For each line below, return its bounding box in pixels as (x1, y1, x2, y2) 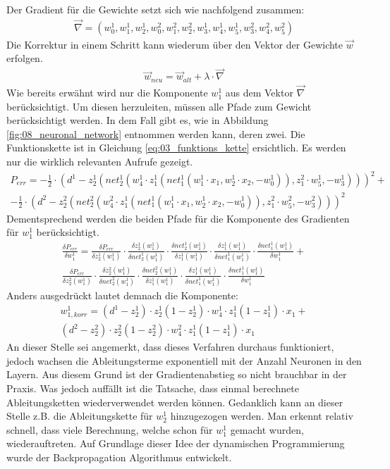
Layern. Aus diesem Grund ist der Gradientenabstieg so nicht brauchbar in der (6, 367, 347, 382)
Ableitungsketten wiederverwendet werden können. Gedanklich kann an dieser (6, 394, 343, 409)
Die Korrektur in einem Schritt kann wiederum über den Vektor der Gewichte (6, 37, 343, 51)
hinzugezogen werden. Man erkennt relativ (170, 408, 353, 423)
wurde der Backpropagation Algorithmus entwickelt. (6, 449, 232, 464)
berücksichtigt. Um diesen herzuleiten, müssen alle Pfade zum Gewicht (6, 99, 312, 113)
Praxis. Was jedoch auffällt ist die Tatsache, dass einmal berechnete (6, 381, 299, 396)
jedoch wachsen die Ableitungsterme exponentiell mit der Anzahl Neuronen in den (6, 353, 362, 368)
